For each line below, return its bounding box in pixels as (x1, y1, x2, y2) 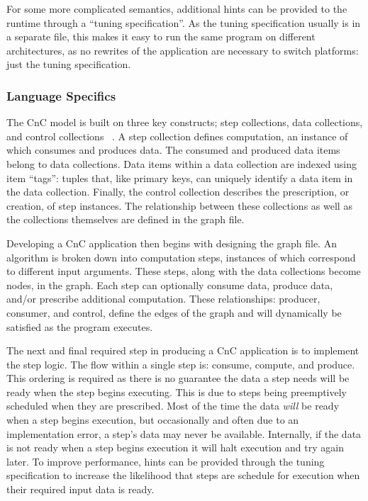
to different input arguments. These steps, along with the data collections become (6, 264, 361, 278)
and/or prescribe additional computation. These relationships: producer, (6, 291, 320, 306)
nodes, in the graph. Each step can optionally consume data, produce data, (6, 277, 333, 292)
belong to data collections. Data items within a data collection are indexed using (6, 156, 357, 171)
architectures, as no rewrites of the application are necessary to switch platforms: (6, 43, 359, 57)
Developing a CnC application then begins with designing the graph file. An (6, 235, 337, 250)
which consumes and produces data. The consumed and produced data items (6, 142, 340, 157)
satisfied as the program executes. (6, 319, 153, 334)
